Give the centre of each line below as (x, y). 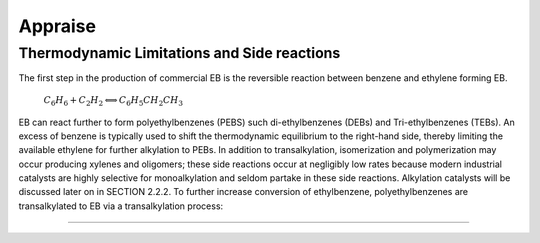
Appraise (57, 26)
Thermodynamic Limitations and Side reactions (179, 53)
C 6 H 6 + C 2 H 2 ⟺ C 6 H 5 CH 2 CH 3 (113, 101)
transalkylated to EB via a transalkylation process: (121, 206)
